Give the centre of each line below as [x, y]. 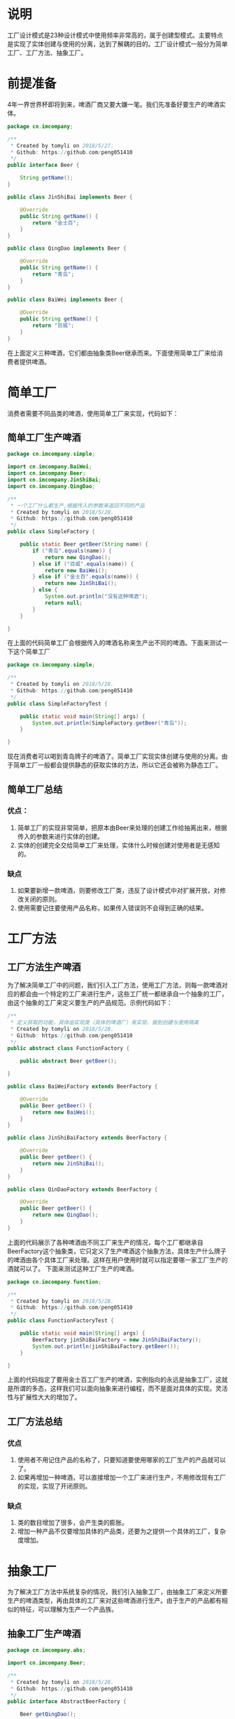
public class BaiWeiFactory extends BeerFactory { [83, 1087]
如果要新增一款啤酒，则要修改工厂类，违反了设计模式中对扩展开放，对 [119, 891]
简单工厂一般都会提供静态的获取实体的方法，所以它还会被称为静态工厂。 [117, 765]
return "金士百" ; [56, 223]
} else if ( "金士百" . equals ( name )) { [86, 577]
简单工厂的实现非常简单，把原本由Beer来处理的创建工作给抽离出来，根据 [122, 828]
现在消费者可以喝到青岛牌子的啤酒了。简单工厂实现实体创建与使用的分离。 [114, 756]
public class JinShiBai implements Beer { [70, 197]
